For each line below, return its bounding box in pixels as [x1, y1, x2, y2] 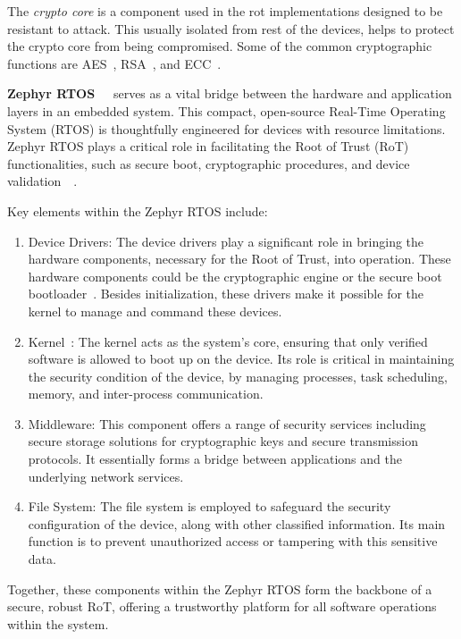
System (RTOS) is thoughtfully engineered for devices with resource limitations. [7, 119, 446, 138]
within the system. [7, 614, 109, 633]
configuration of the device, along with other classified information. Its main [28, 514, 446, 533]
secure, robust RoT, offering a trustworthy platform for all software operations [7, 597, 437, 616]
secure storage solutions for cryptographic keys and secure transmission [28, 432, 418, 450]
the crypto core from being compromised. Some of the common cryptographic [7, 37, 432, 55]
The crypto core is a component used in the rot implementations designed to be [7, 2, 443, 20]
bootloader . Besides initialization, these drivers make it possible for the [28, 284, 424, 303]
